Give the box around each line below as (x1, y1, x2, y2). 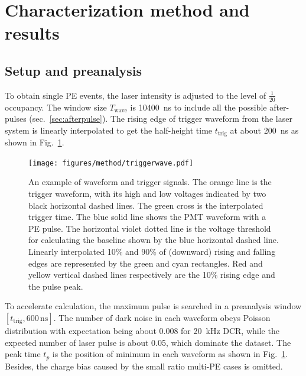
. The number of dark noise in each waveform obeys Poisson (53, 312, 271, 324)
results (5, 21, 60, 45)
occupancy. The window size (5, 101, 107, 113)
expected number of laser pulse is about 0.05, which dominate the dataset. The (5, 336, 291, 348)
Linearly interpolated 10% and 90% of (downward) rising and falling (28, 245, 276, 258)
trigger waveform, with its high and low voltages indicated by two (28, 187, 266, 200)
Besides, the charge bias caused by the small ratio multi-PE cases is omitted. (5, 359, 283, 372)
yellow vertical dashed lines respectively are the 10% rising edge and (28, 268, 275, 281)
